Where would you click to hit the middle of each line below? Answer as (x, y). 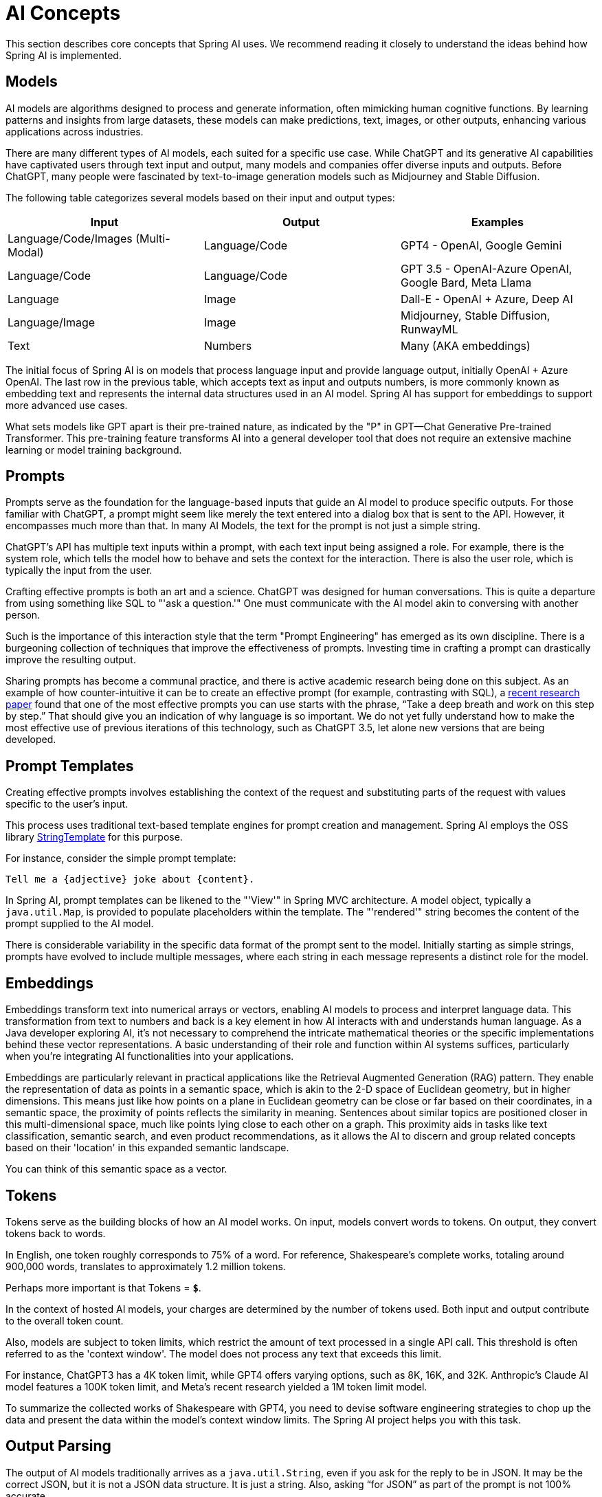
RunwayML (429, 329)
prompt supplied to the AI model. (80, 924)
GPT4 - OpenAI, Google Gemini (481, 245)
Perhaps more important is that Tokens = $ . (103, 1287)
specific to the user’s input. (67, 804)
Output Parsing (58, 1446)
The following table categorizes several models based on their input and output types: (200, 197)
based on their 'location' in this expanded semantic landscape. (147, 1148)
